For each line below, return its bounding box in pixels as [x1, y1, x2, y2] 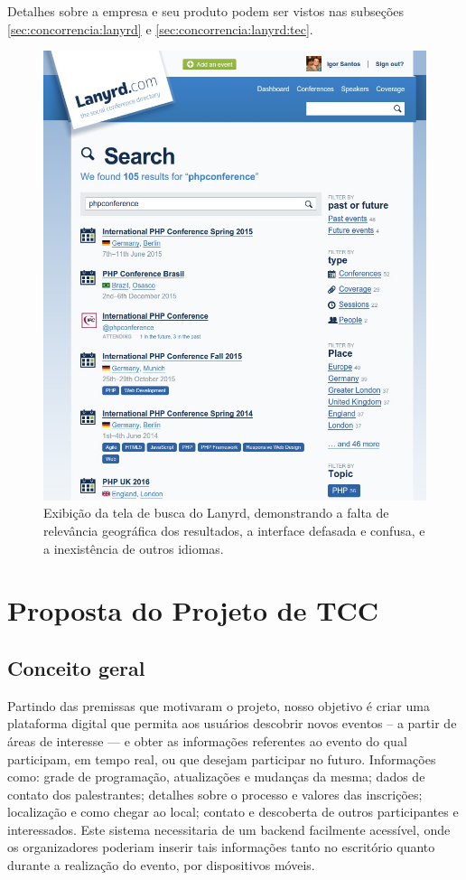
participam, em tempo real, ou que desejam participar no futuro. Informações [7, 749, 436, 768]
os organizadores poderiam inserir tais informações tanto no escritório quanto [7, 838, 435, 857]
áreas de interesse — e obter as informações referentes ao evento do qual [7, 731, 407, 750]
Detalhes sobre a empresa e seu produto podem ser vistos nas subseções [7, 2, 405, 20]
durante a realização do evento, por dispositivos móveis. [7, 856, 315, 875]
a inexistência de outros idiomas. [43, 538, 224, 557]
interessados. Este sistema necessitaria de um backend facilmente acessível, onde [7, 819, 451, 838]
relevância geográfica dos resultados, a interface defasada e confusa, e [43, 520, 425, 539]
